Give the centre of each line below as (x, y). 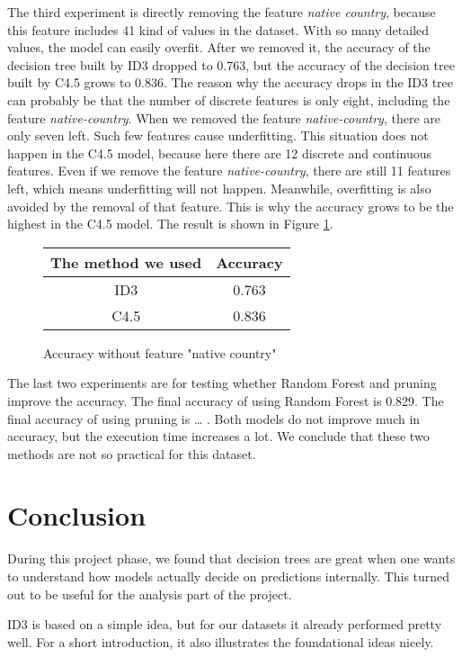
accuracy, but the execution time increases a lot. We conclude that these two (218, 436)
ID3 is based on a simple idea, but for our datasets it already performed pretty (225, 624)
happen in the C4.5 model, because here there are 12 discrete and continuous (220, 153)
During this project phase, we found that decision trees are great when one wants (231, 558)
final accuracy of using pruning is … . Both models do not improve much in (214, 418)
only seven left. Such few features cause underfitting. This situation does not (218, 135)
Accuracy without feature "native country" (160, 352)
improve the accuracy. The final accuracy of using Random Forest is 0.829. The (226, 400)
